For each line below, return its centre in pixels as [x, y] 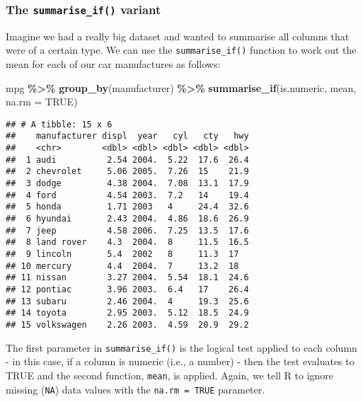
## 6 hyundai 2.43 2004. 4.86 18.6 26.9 [127, 219]
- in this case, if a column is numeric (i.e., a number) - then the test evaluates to [180, 361]
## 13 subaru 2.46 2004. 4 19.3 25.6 [127, 301]
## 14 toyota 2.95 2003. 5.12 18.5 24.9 [127, 313]
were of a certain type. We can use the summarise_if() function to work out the [181, 50]
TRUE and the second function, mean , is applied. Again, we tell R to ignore [170, 375]
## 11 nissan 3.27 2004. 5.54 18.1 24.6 [127, 278]
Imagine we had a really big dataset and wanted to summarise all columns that [178, 36]
